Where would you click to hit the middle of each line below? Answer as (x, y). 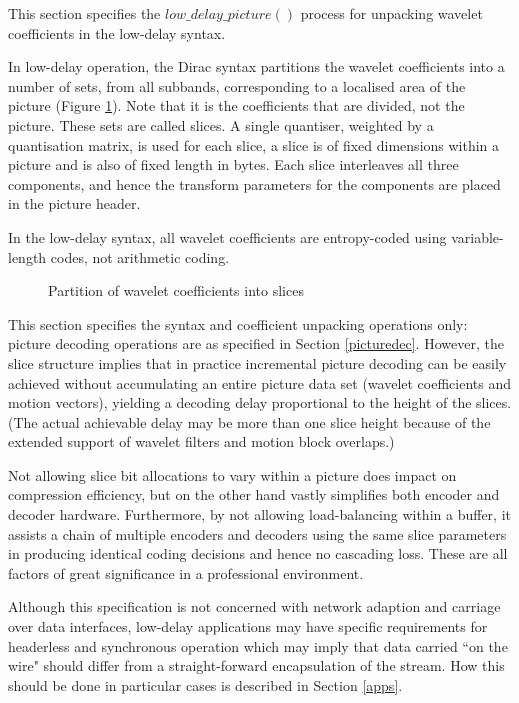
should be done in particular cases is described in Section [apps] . (205, 684)
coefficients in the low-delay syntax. (117, 32)
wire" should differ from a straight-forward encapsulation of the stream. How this (256, 665)
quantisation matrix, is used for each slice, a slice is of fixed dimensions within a (254, 144)
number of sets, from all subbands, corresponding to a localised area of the (237, 85)
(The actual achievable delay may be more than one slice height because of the (249, 421)
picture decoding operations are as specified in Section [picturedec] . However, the (256, 343)
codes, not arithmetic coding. (140, 256)
